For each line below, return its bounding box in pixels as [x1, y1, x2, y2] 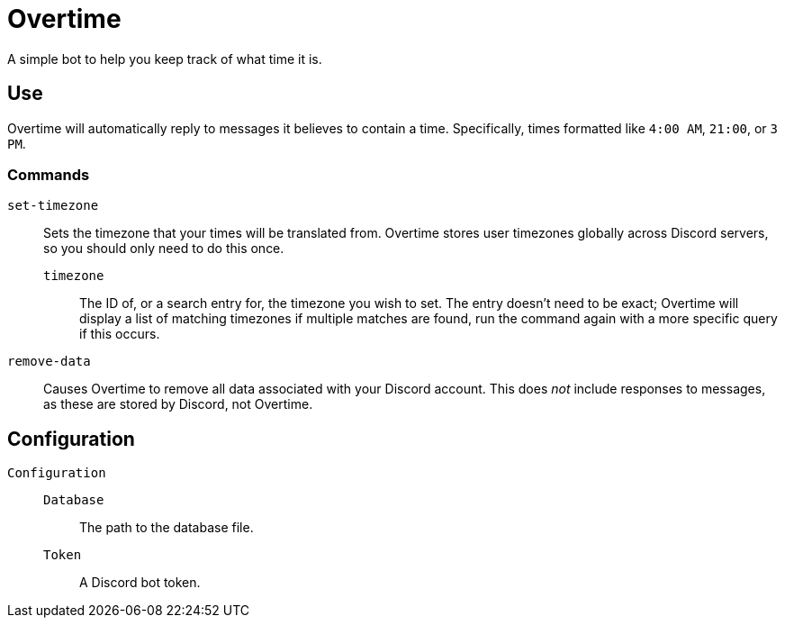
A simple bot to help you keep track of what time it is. [7, 50, 322, 67]
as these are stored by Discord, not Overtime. [43, 396, 313, 412]
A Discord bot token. [79, 575, 201, 591]
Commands [7, 165, 90, 184]
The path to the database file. [79, 520, 254, 536]
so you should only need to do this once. [43, 240, 284, 257]
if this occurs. [79, 326, 160, 342]
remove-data [7, 354, 91, 369]
